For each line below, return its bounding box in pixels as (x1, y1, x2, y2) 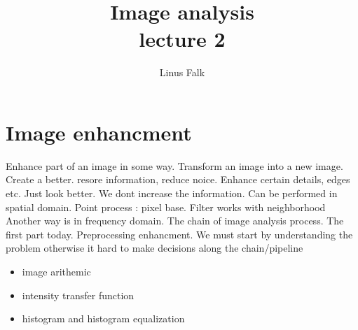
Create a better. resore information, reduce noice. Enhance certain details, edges (6, 172, 350, 187)
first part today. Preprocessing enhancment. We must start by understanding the (6, 227, 353, 241)
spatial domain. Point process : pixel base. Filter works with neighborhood (6, 199, 326, 214)
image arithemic (22, 264, 91, 278)
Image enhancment (6, 117, 192, 146)
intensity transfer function (22, 287, 135, 302)
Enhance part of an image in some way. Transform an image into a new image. (6, 158, 343, 173)
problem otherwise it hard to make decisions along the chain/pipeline (6, 241, 303, 255)
